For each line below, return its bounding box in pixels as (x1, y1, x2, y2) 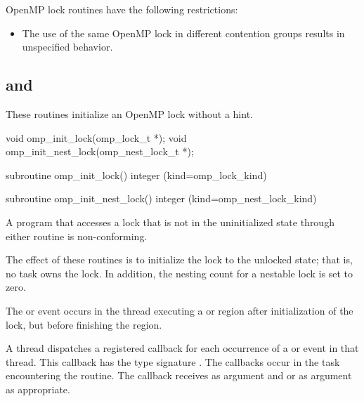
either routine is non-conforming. (6, 228, 148, 243)
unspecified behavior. (22, 39, 113, 54)
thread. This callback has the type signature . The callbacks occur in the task (6, 354, 340, 369)
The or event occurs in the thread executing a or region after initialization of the (6, 303, 353, 317)
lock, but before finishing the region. (6, 317, 162, 331)
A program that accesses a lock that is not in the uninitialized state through (6, 214, 334, 229)
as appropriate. (6, 381, 70, 396)
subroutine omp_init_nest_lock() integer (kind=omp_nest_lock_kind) (6, 191, 317, 206)
